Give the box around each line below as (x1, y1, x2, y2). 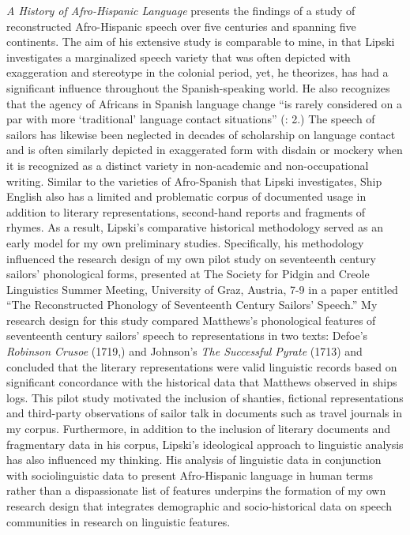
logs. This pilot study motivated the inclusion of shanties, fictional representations (6, 389, 404, 405)
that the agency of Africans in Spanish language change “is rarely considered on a (6, 95, 402, 111)
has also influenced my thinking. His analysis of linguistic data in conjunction (6, 451, 382, 468)
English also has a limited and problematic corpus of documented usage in (6, 188, 367, 205)
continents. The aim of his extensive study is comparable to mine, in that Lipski (6, 33, 395, 50)
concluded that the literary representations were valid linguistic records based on (6, 358, 397, 375)
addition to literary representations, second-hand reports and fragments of (6, 203, 366, 220)
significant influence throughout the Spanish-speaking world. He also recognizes (6, 79, 390, 96)
